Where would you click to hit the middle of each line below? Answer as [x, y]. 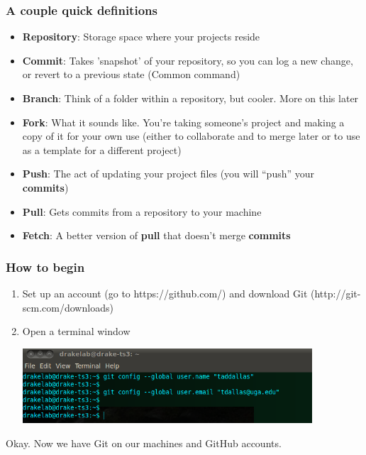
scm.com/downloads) [68, 307]
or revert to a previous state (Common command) [131, 74]
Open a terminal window [76, 331]
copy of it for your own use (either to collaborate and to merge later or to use [191, 136]
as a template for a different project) [102, 149]
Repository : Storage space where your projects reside [141, 37]
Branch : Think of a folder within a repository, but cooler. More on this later [190, 98]
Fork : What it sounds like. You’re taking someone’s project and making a [183, 122]
